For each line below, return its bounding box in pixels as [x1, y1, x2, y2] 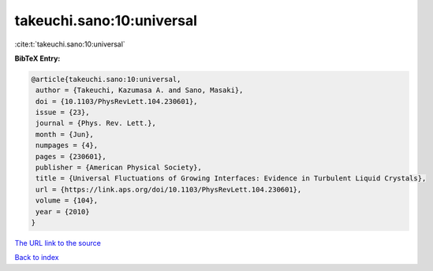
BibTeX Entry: [14, 54, 61, 63]
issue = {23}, [35, 108, 90, 117]
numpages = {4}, [35, 141, 99, 150]
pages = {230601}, [35, 152, 106, 161]
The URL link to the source [14, 238, 102, 247]
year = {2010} [35, 207, 90, 216]
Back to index [14, 253, 59, 262]
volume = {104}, [35, 196, 99, 205]
